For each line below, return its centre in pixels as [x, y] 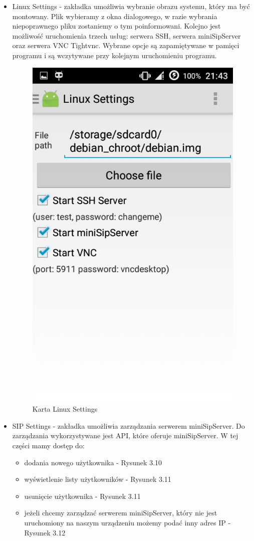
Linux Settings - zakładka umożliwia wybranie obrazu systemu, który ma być [131, 6]
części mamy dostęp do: [48, 445]
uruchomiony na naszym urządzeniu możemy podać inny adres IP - [128, 522]
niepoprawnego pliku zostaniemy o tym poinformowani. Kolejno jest [116, 26]
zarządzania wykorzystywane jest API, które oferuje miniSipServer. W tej [125, 435]
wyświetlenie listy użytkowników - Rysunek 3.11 [98, 479]
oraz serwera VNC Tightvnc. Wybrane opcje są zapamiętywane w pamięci [126, 45]
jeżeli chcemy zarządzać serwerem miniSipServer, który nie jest [121, 513]
